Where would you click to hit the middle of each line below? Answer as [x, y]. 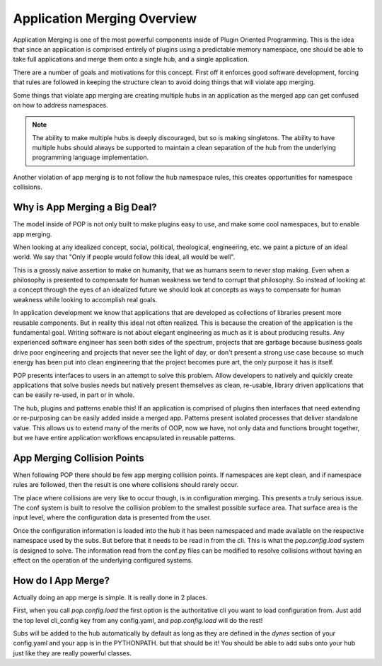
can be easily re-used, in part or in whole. [74, 395]
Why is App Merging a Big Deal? [85, 208]
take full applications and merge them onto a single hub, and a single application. [131, 59]
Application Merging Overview [105, 18]
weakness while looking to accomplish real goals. [85, 299]
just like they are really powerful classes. [73, 653]
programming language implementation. [91, 157]
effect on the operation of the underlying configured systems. [103, 560]
